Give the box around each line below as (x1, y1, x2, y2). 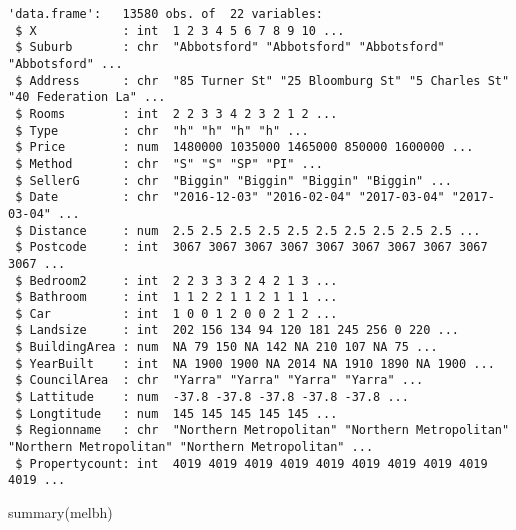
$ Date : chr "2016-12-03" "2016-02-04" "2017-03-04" (15, 190, 445, 205)
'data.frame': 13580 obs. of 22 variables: (8, 7, 323, 21)
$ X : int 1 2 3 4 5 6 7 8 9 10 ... (15, 23, 345, 38)
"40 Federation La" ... (8, 90, 166, 105)
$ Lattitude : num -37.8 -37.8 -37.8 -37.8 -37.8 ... (15, 390, 409, 405)
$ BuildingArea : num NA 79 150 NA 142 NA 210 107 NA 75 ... (15, 340, 438, 355)
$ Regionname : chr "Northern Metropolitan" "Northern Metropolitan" (15, 423, 510, 438)
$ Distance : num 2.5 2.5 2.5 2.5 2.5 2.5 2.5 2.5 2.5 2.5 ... (15, 223, 481, 238)
